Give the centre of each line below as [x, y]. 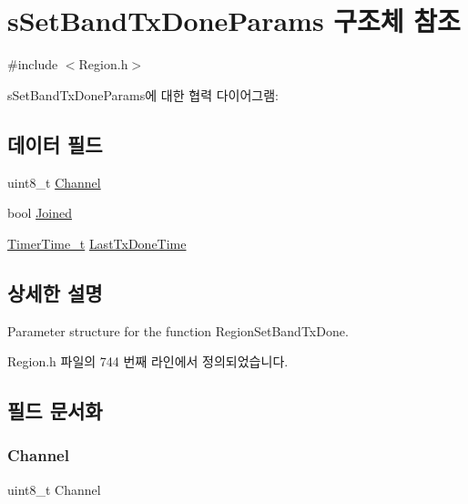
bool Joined [40, 213]
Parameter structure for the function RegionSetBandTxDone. [178, 330]
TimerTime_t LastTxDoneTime [97, 243]
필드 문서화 [55, 411]
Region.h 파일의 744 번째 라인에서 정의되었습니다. [148, 361]
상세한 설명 [55, 292]
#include [33, 64]
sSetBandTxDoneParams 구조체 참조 [234, 21]
